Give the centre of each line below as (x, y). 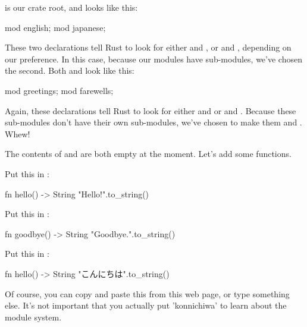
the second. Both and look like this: (70, 70)
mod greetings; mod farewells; (59, 90)
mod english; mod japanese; (55, 27)
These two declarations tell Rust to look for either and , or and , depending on (148, 47)
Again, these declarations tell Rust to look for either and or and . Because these (151, 110)
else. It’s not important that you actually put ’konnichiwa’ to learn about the (146, 305)
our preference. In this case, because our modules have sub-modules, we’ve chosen (153, 59)
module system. (33, 317)
